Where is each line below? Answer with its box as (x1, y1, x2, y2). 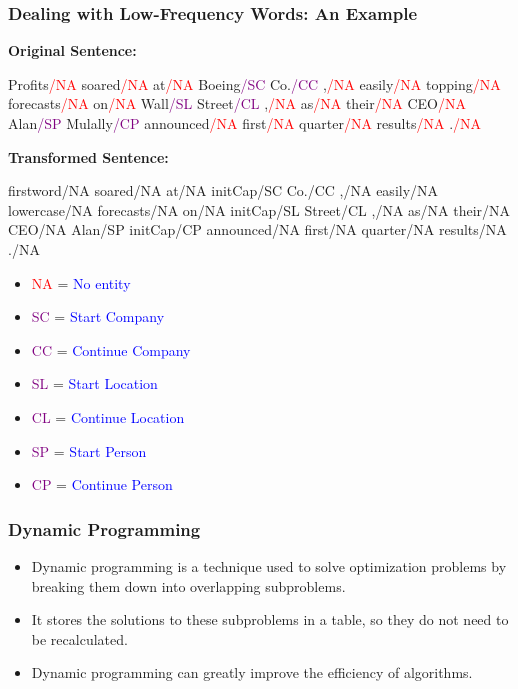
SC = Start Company (31, 306, 165, 327)
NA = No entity (31, 272, 131, 293)
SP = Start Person (31, 440, 147, 461)
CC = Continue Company (31, 339, 191, 360)
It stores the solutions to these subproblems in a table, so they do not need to (31, 609, 509, 630)
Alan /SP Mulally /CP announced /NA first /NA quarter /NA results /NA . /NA (8, 113, 482, 133)
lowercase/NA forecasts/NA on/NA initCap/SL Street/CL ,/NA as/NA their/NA (8, 199, 511, 220)
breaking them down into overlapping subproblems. (31, 575, 346, 596)
